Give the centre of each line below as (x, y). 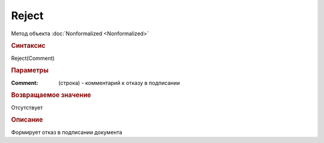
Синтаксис (28, 46)
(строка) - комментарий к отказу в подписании (119, 83)
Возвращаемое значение (51, 95)
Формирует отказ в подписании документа (67, 132)
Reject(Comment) (33, 58)
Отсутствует (27, 107)
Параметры (30, 71)
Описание (27, 120)
